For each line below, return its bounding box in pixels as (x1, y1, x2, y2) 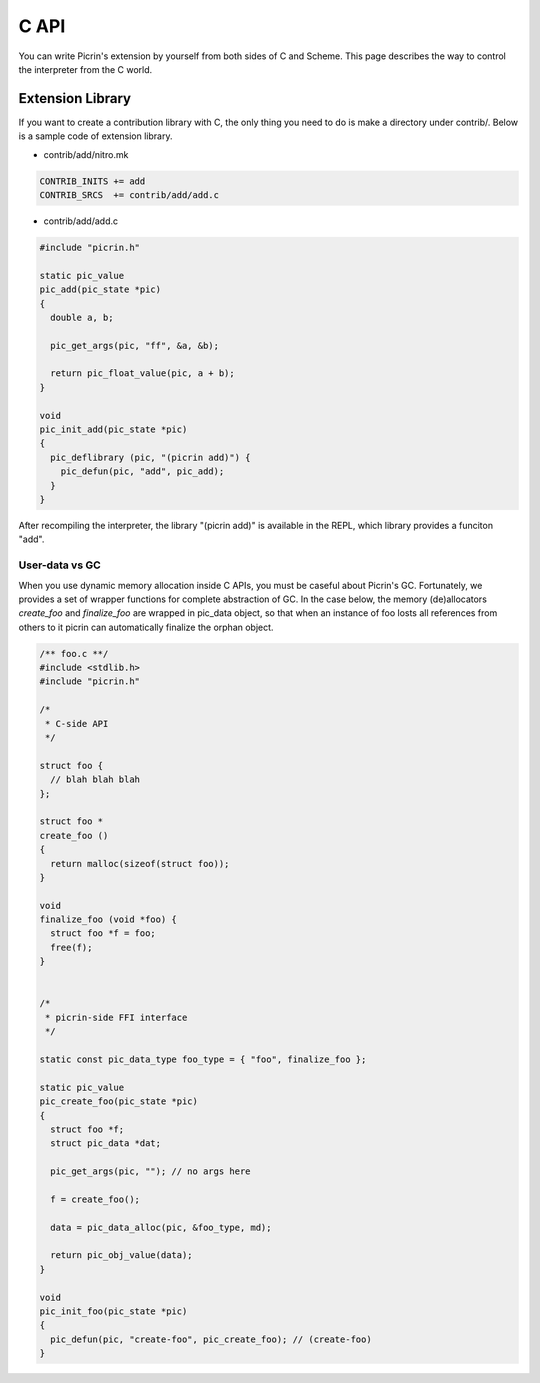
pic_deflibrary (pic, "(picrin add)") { (50, 451, 251, 463)
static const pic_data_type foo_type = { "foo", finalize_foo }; (39, 1054, 367, 1065)
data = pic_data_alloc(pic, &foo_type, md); (50, 1221, 272, 1233)
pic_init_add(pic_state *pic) (39, 424, 188, 435)
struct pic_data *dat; (50, 1138, 162, 1149)
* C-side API (45, 718, 109, 729)
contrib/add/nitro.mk (43, 148, 129, 160)
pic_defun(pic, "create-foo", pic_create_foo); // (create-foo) (50, 1333, 372, 1345)
